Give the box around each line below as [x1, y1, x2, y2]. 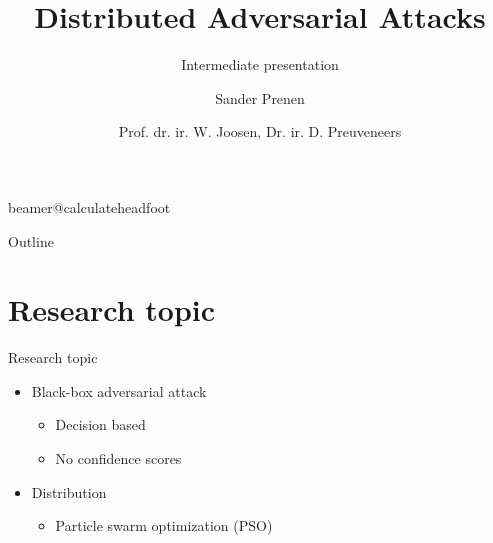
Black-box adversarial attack [31, 380, 207, 401]
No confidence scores [55, 448, 182, 468]
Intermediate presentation [181, 54, 339, 75]
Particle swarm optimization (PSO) [55, 515, 273, 536]
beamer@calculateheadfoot [8, 196, 171, 217]
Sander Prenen [215, 87, 305, 108]
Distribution [31, 481, 107, 502]
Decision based [55, 414, 146, 435]
